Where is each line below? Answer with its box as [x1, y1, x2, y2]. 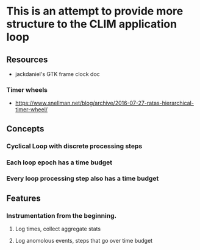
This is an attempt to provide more [6, 4, 184, 18]
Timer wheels [6, 85, 48, 94]
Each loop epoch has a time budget [6, 158, 113, 167]
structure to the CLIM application [6, 17, 177, 31]
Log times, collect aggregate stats [15, 225, 101, 232]
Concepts [6, 123, 45, 134]
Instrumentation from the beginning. [6, 211, 117, 220]
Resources [6, 54, 48, 64]
